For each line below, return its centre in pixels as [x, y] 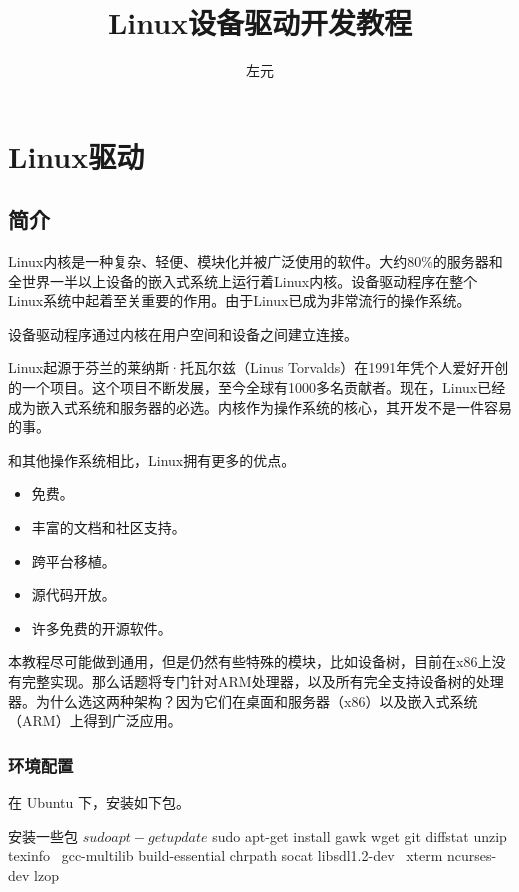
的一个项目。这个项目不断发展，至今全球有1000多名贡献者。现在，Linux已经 [257, 387]
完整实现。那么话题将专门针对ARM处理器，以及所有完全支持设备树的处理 [262, 681]
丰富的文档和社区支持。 [108, 527]
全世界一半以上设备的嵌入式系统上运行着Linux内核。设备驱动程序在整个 [243, 280]
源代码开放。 [73, 594]
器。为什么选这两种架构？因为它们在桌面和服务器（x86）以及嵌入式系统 [243, 700]
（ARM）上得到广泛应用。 [95, 720]
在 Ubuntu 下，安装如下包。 [99, 802]
